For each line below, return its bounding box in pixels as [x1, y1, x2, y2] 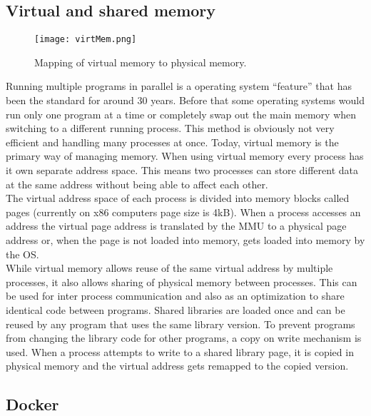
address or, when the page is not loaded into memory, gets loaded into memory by [6, 232, 365, 247]
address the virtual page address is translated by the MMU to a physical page [6, 218, 347, 233]
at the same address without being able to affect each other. [6, 176, 268, 191]
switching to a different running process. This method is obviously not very [6, 121, 335, 136]
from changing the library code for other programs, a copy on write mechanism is [6, 330, 362, 345]
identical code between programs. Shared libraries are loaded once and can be [6, 302, 345, 317]
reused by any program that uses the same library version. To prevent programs [6, 316, 355, 331]
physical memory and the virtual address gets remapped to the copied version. [6, 358, 349, 373]
